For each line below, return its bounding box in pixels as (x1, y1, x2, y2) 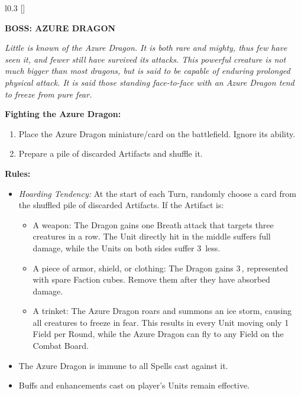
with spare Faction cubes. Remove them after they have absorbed (33, 273, 270, 286)
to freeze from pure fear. (5, 88, 92, 100)
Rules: (5, 167, 31, 179)
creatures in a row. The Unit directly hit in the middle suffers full (33, 230, 271, 242)
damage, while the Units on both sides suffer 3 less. (33, 241, 221, 254)
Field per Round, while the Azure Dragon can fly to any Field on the (33, 328, 284, 340)
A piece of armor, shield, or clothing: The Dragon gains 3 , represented (33, 261, 289, 274)
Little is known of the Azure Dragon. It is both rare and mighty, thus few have (5, 41, 287, 54)
